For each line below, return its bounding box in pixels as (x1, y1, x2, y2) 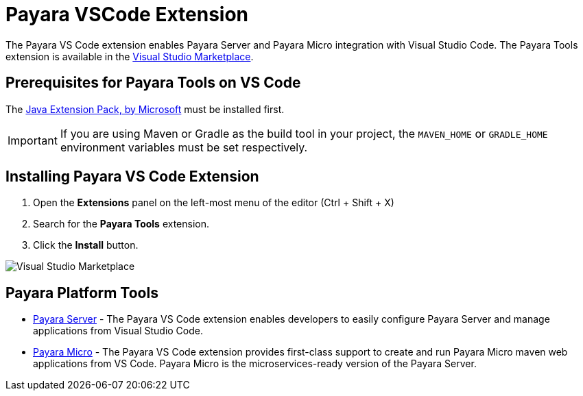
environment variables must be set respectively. (60, 140, 308, 154)
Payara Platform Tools (5, 284, 158, 301)
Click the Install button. (33, 239, 139, 251)
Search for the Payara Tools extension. (33, 218, 210, 230)
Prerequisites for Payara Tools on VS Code (5, 74, 301, 92)
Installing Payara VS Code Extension (5, 168, 259, 186)
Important (8, 133, 58, 147)
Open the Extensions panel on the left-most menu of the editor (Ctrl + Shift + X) (33, 197, 394, 209)
